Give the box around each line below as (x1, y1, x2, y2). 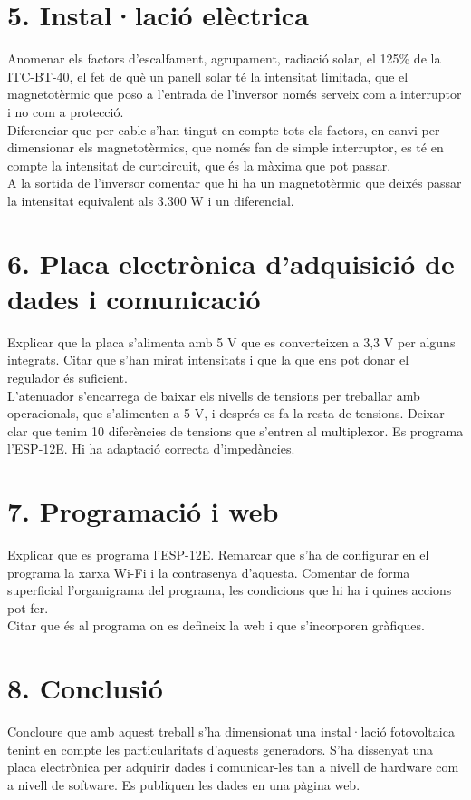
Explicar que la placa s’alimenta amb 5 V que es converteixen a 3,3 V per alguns (7, 332, 456, 351)
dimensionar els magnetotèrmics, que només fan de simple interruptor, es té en (7, 138, 444, 157)
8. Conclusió (7, 669, 163, 707)
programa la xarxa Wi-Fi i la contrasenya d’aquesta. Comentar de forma (7, 562, 410, 581)
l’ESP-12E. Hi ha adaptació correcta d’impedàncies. (7, 439, 295, 458)
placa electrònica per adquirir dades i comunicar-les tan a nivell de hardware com (7, 757, 459, 776)
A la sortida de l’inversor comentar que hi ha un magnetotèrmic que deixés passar (7, 173, 462, 192)
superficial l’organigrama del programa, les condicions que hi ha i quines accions (7, 580, 452, 600)
